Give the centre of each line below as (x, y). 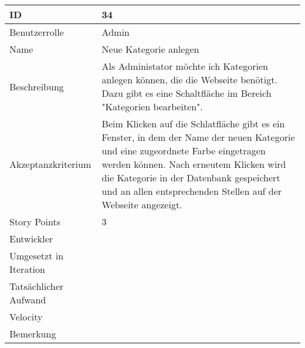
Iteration (27, 269)
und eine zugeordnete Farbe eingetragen (184, 151)
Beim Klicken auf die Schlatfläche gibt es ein (193, 124)
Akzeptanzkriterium (50, 164)
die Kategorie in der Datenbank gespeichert (191, 178)
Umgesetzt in (37, 256)
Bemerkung (33, 334)
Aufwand (28, 300)
